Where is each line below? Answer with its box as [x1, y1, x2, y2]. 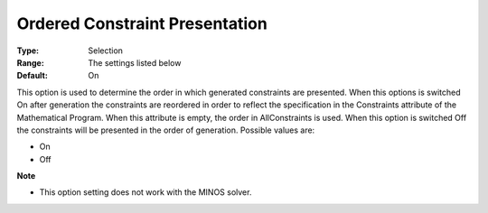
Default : [16, 70, 49, 81]
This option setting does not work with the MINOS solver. [39, 187, 252, 198]
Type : [16, 45, 40, 56]
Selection [88, 45, 124, 56]
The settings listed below [88, 57, 182, 68]
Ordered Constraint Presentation [16, 14, 268, 33]
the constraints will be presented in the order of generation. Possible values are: [16, 125, 315, 135]
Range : [16, 57, 44, 68]
